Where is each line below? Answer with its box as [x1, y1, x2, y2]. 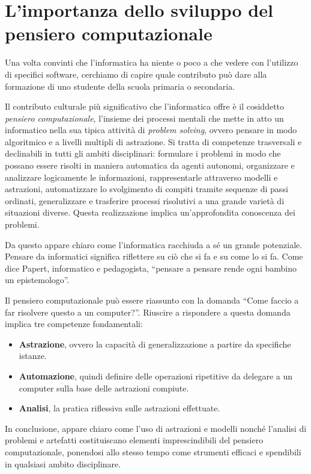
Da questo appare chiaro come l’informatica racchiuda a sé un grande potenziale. [5, 238, 303, 251]
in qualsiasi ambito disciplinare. [5, 457, 121, 470]
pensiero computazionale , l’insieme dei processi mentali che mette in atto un [5, 111, 284, 124]
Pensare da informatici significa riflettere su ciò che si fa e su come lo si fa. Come [5, 250, 303, 263]
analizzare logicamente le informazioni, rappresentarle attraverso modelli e [5, 170, 278, 183]
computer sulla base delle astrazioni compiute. [19, 381, 189, 394]
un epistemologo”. [5, 273, 70, 286]
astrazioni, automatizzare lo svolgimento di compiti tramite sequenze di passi [5, 182, 288, 195]
